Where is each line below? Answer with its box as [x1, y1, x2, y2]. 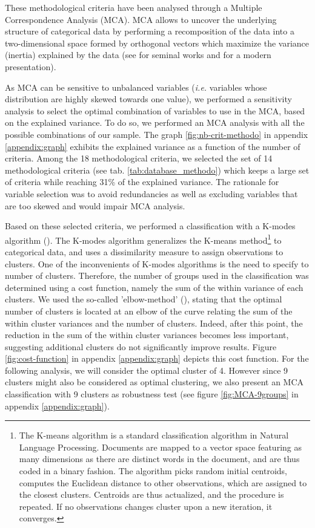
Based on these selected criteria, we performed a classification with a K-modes [5, 220, 296, 232]
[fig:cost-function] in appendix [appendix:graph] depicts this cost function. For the [5, 352, 309, 365]
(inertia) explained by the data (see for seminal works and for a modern [5, 48, 271, 61]
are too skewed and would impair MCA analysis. [5, 199, 185, 212]
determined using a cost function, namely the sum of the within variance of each [5, 281, 303, 293]
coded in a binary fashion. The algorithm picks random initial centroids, [19, 464, 288, 477]
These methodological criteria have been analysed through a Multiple [5, 1, 262, 13]
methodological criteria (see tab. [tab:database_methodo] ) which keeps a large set [5, 163, 310, 176]
